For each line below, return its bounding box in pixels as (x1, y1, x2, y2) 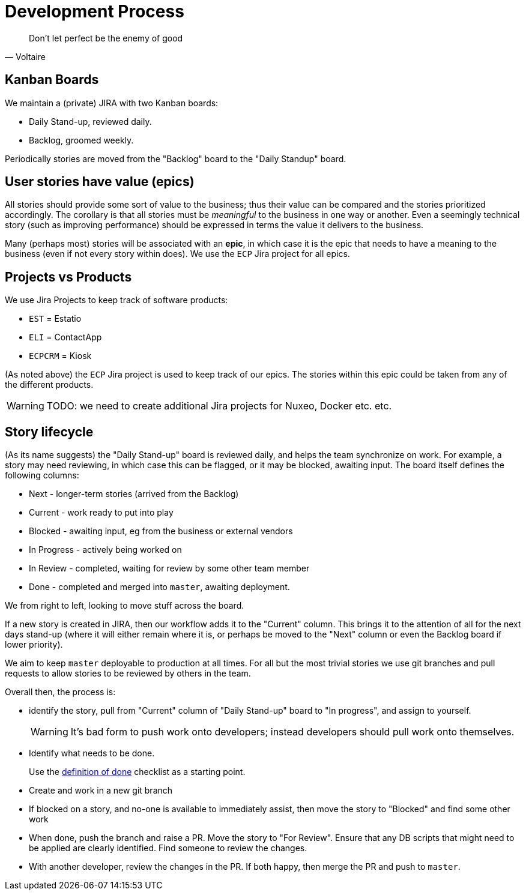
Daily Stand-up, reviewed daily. (29, 116, 152, 127)
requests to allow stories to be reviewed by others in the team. (5, 668, 251, 679)
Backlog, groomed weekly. (29, 134, 134, 145)
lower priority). (5, 639, 63, 650)
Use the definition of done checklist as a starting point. (29, 767, 246, 777)
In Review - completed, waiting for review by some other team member (29, 563, 310, 574)
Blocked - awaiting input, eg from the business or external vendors (29, 526, 293, 537)
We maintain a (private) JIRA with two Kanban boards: (5, 97, 219, 108)
